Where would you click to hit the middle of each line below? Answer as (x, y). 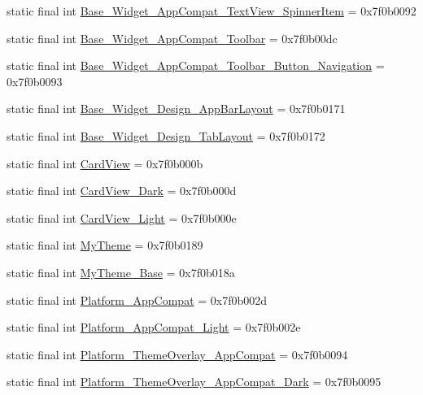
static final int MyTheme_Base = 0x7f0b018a (121, 272)
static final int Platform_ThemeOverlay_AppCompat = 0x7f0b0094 (177, 354)
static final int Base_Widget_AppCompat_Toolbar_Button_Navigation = (196, 65)
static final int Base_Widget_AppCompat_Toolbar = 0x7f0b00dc (172, 38)
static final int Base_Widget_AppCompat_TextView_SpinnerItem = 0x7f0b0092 (211, 11)
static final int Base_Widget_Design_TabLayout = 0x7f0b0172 (166, 135)
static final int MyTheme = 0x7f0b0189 (105, 245)
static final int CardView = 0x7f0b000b (105, 163)
